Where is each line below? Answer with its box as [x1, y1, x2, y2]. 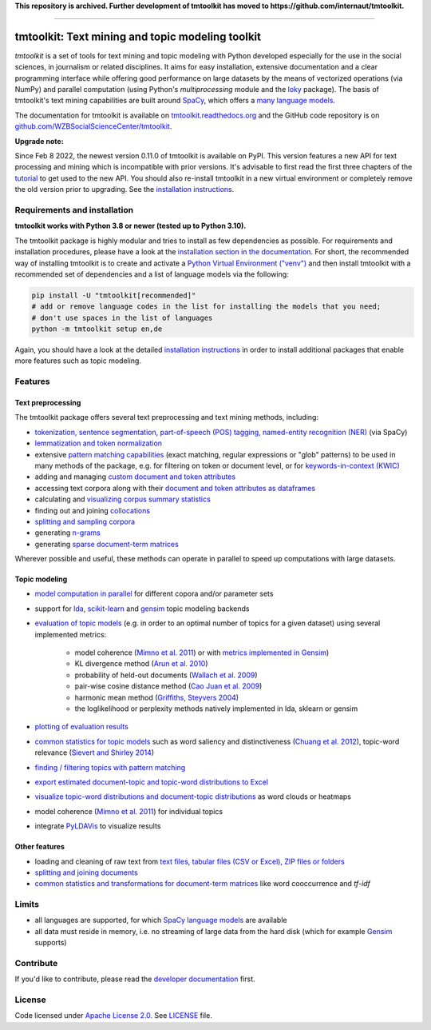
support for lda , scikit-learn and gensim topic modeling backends [34, 604, 250, 613]
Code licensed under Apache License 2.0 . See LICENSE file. [14, 1011, 213, 1020]
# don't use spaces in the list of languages [31, 313, 213, 322]
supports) [34, 938, 67, 948]
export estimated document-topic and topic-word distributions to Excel [34, 776, 269, 787]
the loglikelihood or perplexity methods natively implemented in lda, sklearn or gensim [74, 704, 358, 713]
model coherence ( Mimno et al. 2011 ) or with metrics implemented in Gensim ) [74, 648, 330, 657]
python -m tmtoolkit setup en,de [31, 325, 163, 333]
